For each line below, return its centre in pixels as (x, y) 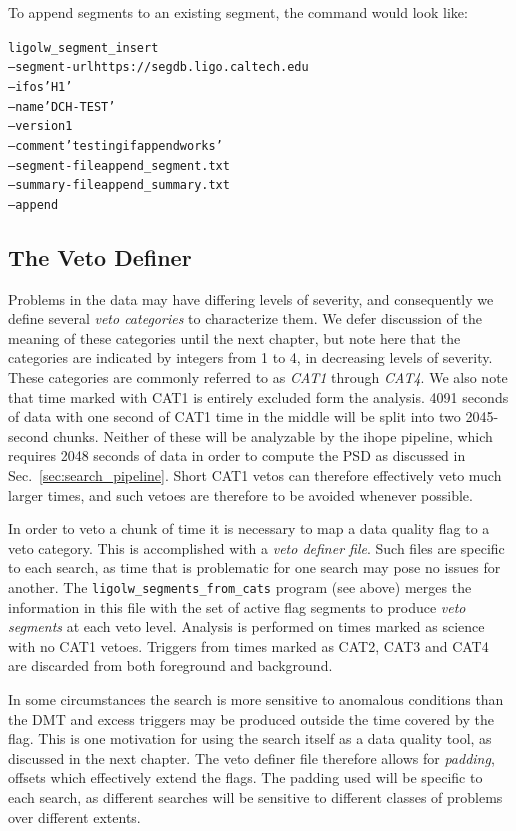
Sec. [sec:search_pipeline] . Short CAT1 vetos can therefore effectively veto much (255, 475)
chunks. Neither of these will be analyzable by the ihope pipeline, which (273, 435)
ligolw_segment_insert (83, 47)
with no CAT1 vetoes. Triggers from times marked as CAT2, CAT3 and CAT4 (248, 645)
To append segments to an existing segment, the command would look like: (238, 12)
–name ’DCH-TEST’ (62, 106)
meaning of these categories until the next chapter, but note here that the (234, 337)
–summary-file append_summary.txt (119, 185)
